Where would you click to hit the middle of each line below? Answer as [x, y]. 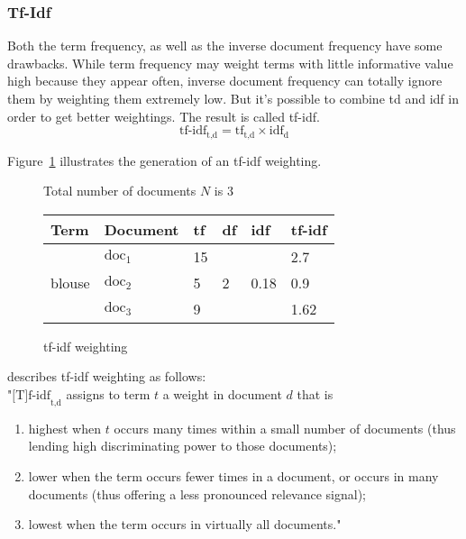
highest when [64, 428]
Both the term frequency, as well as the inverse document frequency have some [225, 46]
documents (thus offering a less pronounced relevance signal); [197, 493]
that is [315, 394]
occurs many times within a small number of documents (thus [285, 428]
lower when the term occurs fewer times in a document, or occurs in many [233, 476]
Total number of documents [120, 191]
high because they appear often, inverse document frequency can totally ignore [225, 81]
